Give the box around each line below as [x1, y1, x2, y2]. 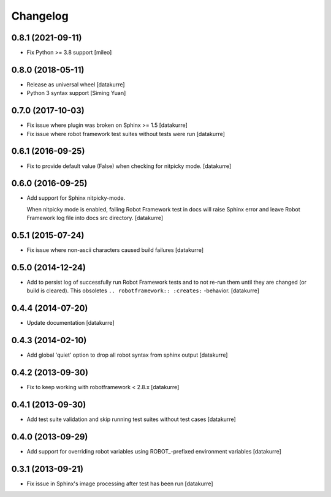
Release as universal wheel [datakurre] [26, 80, 125, 88]
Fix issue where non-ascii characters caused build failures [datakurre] [26, 246, 204, 254]
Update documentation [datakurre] [26, 319, 115, 327]
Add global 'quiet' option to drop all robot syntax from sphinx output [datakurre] [26, 351, 228, 359]
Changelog [11, 9, 69, 23]
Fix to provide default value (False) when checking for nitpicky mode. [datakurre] [26, 162, 232, 170]
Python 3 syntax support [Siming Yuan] [26, 89, 126, 97]
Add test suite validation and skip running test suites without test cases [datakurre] [26, 415, 236, 423]
